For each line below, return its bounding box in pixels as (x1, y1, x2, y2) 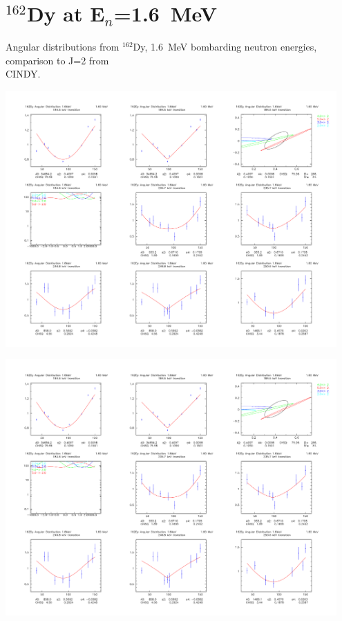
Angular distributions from (6, 39, 120, 54)
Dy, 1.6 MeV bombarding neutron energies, (133, 39, 317, 54)
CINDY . (6, 66, 41, 81)
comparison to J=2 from (6, 53, 109, 67)
